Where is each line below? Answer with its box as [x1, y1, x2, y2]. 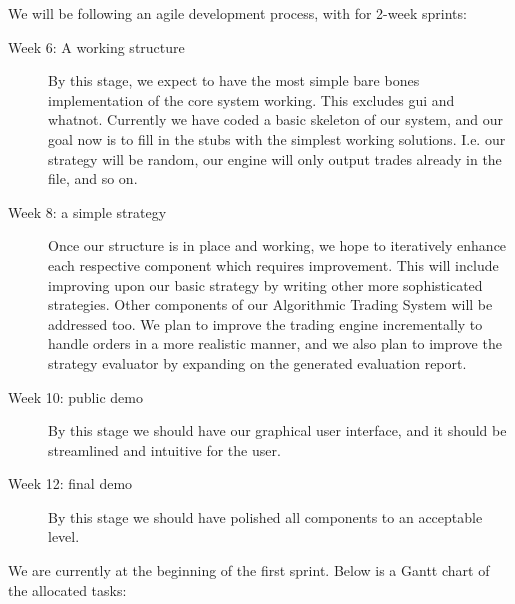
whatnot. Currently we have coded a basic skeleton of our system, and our [48, 109, 504, 130]
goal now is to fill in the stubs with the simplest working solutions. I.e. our [48, 128, 506, 149]
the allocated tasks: [8, 579, 127, 600]
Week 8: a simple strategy [8, 201, 167, 222]
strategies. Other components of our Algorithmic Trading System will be [48, 294, 493, 315]
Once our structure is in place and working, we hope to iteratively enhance [48, 235, 507, 256]
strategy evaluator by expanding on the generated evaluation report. [48, 352, 467, 373]
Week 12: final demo [8, 473, 133, 494]
